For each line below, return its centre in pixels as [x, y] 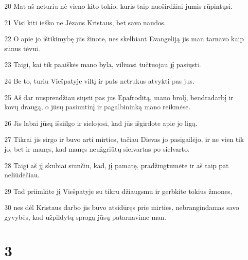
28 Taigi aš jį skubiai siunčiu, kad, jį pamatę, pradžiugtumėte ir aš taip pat [117, 165]
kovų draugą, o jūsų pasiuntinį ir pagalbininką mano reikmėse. [97, 107]
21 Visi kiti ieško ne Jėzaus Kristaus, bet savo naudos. [85, 22]
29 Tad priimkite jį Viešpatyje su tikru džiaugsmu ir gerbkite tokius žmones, [118, 191]
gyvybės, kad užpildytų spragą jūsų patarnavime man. [85, 217]
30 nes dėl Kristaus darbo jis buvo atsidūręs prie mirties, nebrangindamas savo [122, 207]
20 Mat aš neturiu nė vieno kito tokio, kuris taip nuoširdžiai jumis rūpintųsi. [118, 6]
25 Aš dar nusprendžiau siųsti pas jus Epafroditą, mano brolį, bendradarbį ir [119, 97]
